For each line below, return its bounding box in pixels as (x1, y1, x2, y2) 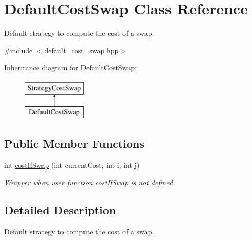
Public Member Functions (4, 135, 144, 151)
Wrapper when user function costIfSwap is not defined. (4, 176, 175, 187)
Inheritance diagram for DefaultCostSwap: (4, 62, 137, 73)
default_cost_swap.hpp (44, 45, 119, 55)
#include (4, 45, 33, 55)
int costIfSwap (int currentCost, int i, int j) (4, 159, 140, 170)
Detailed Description (4, 202, 116, 217)
